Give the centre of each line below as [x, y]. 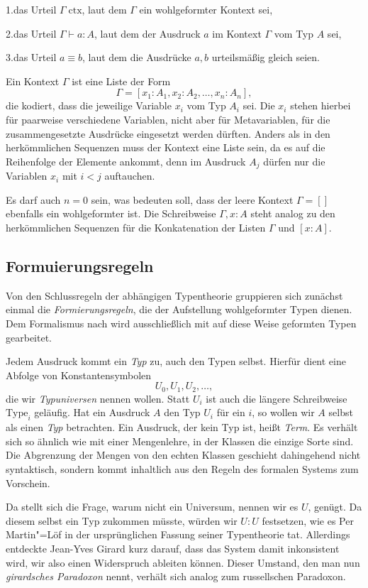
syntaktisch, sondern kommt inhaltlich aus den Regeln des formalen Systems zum [182, 468]
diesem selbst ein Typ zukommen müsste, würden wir [122, 520]
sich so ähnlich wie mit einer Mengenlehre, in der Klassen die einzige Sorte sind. [180, 441]
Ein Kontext [33, 81]
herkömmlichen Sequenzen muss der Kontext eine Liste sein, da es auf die [166, 147]
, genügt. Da [335, 507]
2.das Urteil [31, 33]
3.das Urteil [31, 57]
